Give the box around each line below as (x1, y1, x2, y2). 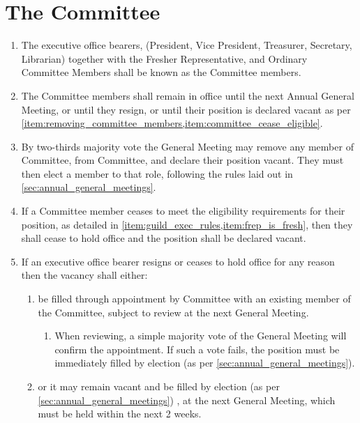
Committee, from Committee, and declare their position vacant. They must (21, 153, 344, 167)
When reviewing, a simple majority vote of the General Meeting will (54, 328, 347, 343)
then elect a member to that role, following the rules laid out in (21, 166, 293, 180)
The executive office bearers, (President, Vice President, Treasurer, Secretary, (21, 38, 352, 52)
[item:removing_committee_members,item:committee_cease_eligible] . (21, 116, 323, 130)
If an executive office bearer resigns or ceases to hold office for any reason (21, 254, 335, 268)
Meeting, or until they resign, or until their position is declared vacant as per (21, 102, 351, 116)
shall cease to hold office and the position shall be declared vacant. (21, 231, 306, 245)
